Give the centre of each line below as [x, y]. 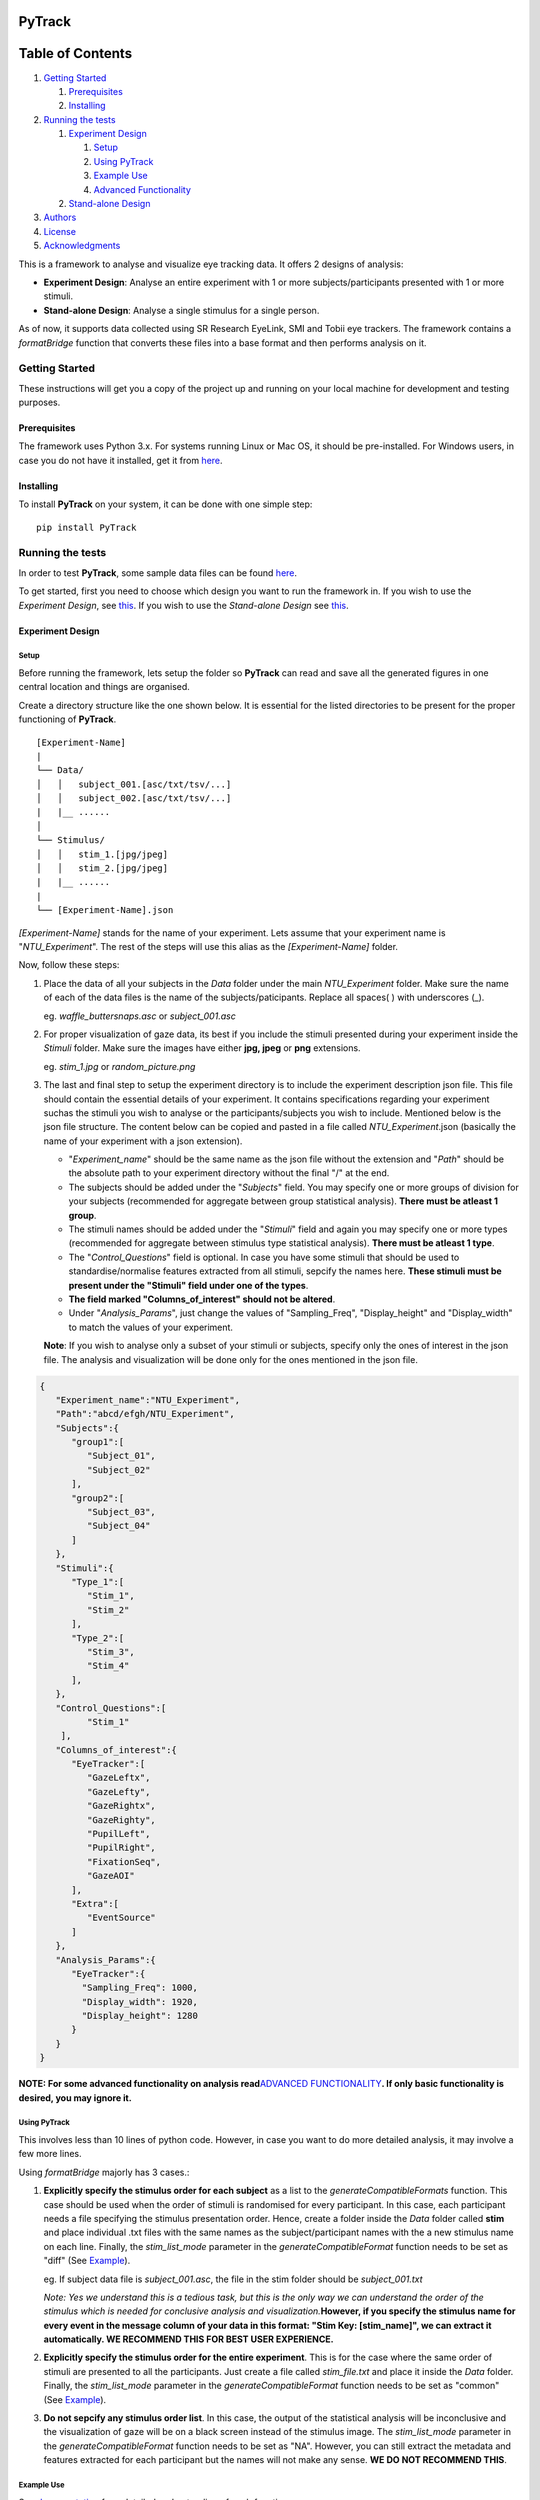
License [60, 231]
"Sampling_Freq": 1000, [140, 1988]
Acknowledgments [82, 246]
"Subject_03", [121, 1512]
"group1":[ [98, 1442]
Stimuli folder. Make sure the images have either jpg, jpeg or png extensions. [202, 1048]
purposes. [39, 402]
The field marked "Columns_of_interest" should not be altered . [202, 1299]
